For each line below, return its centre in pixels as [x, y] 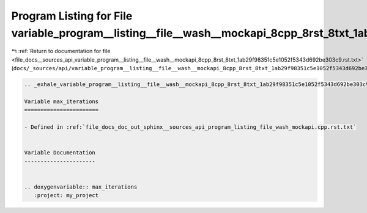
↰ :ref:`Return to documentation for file [61, 51]
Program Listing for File [72, 16]
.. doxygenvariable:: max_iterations [81, 187]
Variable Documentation [60, 153]
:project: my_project [66, 196]
